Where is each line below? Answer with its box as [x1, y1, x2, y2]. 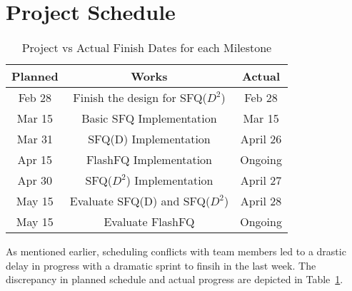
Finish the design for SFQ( [73, 89, 207, 106]
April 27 [240, 172, 282, 189]
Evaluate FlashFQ [104, 213, 195, 230]
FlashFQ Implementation [86, 151, 213, 168]
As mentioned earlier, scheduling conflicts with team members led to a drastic [6, 244, 346, 259]
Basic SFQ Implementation [81, 110, 217, 127]
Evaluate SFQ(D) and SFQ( [69, 193, 211, 210]
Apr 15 [17, 151, 53, 168]
